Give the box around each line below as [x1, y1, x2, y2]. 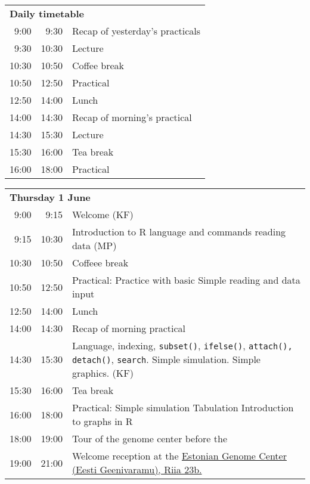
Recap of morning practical [72, 321, 186, 335]
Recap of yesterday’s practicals [72, 24, 201, 38]
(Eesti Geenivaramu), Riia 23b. [72, 463, 202, 476]
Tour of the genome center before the [72, 432, 228, 445]
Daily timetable [10, 7, 84, 20]
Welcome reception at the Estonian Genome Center [72, 449, 287, 463]
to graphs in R [72, 414, 133, 428]
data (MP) [72, 238, 117, 252]
